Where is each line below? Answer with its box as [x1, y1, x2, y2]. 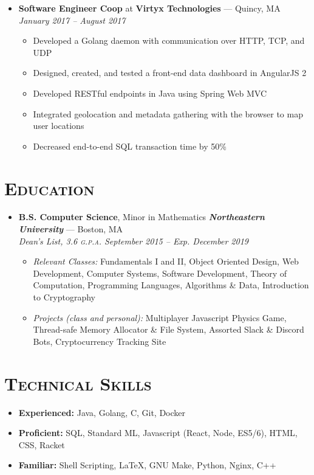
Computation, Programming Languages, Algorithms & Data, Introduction [33, 279, 309, 291]
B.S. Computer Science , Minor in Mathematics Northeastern [18, 210, 265, 223]
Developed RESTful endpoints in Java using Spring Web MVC [33, 86, 267, 99]
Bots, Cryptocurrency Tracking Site [33, 335, 166, 347]
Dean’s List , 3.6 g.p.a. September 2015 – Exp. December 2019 [18, 234, 248, 247]
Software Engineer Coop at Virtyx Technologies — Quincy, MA [18, 2, 281, 14]
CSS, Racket [18, 438, 65, 451]
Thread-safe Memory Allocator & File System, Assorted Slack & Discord [33, 323, 304, 336]
